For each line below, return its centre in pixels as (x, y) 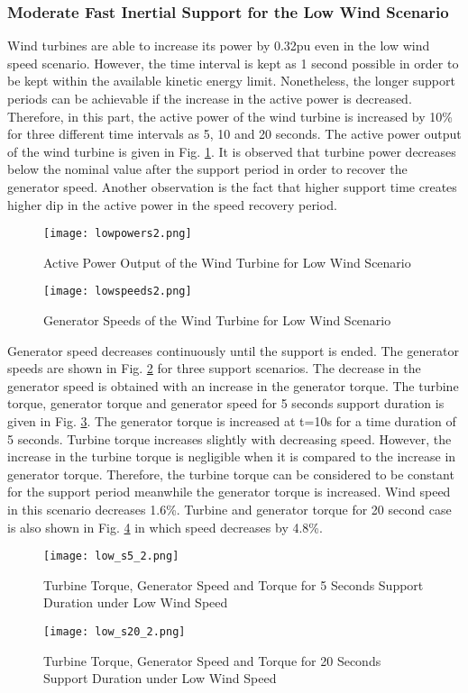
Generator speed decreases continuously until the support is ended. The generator (233, 350)
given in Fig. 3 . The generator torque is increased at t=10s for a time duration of (232, 421)
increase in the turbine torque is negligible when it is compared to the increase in (232, 456)
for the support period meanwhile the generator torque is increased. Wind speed (229, 492)
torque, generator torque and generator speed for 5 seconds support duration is (226, 403)
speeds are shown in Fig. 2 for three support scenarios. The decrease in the (214, 368)
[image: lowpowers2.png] (118, 234)
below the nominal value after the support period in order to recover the (207, 169)
